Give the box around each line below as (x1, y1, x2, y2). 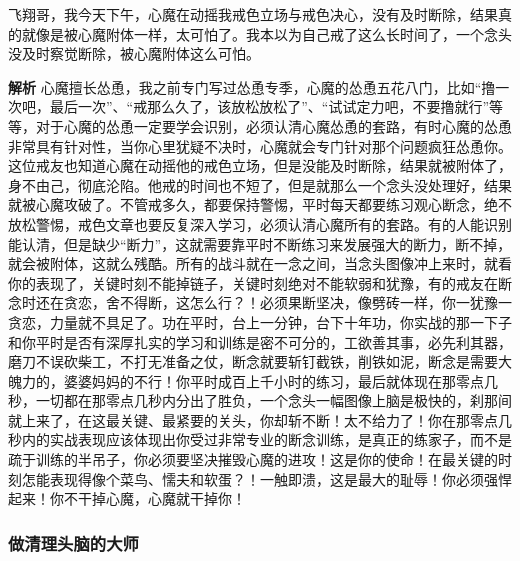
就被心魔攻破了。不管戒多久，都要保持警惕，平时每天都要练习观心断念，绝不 (8, 194, 512, 215)
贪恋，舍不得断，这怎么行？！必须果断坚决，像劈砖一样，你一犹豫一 (63, 292, 512, 313)
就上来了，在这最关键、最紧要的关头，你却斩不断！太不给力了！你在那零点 (8, 409, 498, 430)
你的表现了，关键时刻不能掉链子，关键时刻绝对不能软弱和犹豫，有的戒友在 (8, 272, 498, 293)
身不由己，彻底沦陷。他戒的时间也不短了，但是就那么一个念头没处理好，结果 (8, 174, 512, 195)
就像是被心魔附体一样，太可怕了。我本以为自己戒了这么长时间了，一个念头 (21, 23, 512, 44)
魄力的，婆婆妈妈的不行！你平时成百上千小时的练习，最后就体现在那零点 (8, 370, 484, 391)
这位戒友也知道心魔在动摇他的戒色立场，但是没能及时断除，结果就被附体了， (8, 155, 512, 176)
